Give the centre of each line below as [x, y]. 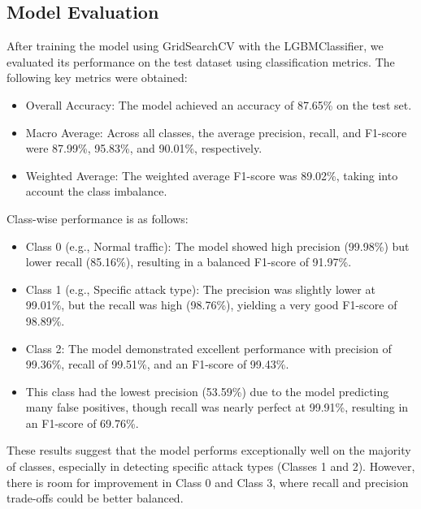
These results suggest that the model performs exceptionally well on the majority [209, 450]
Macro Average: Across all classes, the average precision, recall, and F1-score [216, 132]
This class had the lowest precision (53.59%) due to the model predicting [207, 391]
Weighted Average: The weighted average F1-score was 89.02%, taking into [212, 175]
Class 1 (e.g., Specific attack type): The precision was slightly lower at [200, 289]
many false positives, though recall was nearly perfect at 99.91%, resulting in [217, 407]
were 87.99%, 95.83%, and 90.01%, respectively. [144, 148]
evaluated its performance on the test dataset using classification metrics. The [201, 61]
